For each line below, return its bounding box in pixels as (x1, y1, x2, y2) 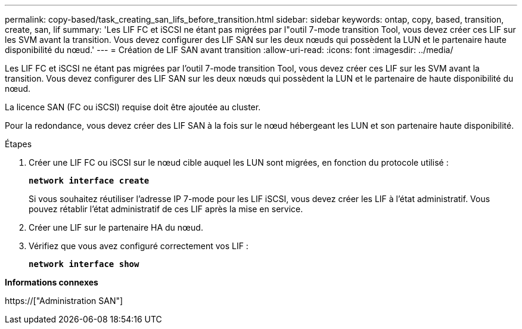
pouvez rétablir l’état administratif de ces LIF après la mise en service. (29, 204, 303, 214)
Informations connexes (5, 277, 98, 287)
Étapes (5, 139, 32, 149)
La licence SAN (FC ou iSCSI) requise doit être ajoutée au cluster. (5, 102, 261, 112)
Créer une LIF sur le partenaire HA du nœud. (29, 222, 203, 232)
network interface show (29, 259, 139, 269)
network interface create (29, 176, 150, 185)
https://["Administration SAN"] (5, 296, 123, 306)
